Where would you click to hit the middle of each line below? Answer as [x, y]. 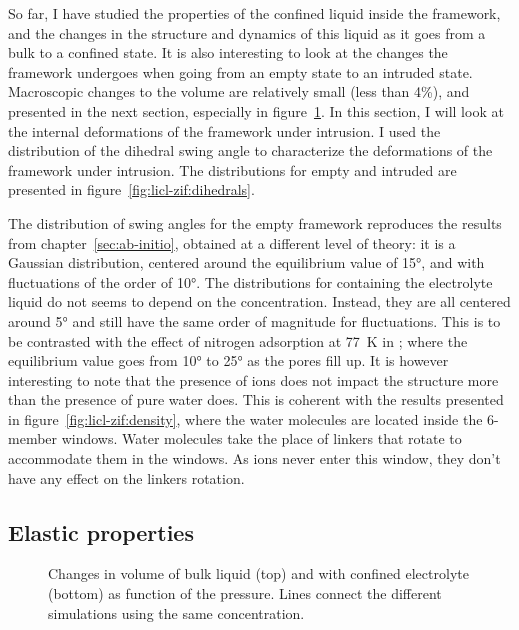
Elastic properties [101, 531]
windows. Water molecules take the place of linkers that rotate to [261, 438]
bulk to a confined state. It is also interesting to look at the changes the [228, 52]
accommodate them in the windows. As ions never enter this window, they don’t [254, 458]
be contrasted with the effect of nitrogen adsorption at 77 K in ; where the [238, 340]
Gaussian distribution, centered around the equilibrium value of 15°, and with [246, 262]
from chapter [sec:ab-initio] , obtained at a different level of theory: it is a [232, 242]
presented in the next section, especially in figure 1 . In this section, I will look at [256, 110]
